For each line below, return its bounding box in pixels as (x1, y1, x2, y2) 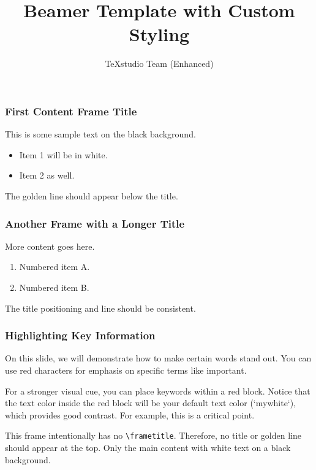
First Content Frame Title (5, 103, 137, 118)
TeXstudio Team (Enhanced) (105, 57, 214, 70)
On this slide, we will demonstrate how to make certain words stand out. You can (5, 352, 312, 364)
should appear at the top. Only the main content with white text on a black (5, 441, 291, 454)
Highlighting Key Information (5, 328, 156, 343)
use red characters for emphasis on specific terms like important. (5, 363, 247, 376)
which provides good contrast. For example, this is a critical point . (5, 408, 255, 421)
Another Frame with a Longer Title (5, 215, 185, 231)
